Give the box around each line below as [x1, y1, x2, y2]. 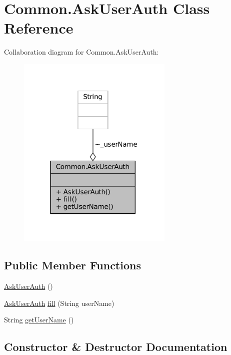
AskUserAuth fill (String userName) [4, 297, 114, 308]
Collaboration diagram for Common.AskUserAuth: [4, 47, 159, 57]
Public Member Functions [4, 257, 141, 273]
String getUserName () [4, 314, 74, 325]
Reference [4, 18, 73, 38]
